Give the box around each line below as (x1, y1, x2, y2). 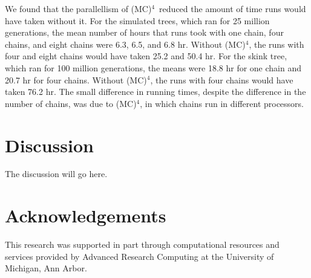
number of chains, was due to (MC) (5, 97, 137, 109)
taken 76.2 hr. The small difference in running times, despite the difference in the (5, 85, 306, 98)
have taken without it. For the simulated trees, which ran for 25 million (5, 14, 270, 27)
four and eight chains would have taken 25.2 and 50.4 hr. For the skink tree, (5, 50, 287, 62)
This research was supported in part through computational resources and (5, 238, 280, 251)
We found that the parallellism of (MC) (5, 2, 152, 15)
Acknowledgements (5, 203, 166, 228)
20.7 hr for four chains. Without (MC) (5, 73, 147, 86)
